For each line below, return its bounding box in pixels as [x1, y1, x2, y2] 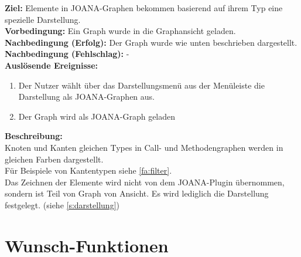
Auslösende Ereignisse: [5, 59, 98, 71]
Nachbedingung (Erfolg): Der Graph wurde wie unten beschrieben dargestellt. [5, 36, 297, 48]
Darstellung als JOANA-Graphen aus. [18, 90, 155, 103]
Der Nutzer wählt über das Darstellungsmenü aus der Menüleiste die [18, 79, 265, 91]
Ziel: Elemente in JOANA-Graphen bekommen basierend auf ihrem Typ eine [5, 2, 283, 13]
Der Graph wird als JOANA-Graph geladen [18, 110, 176, 122]
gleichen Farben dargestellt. [5, 153, 104, 165]
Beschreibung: [5, 130, 63, 142]
